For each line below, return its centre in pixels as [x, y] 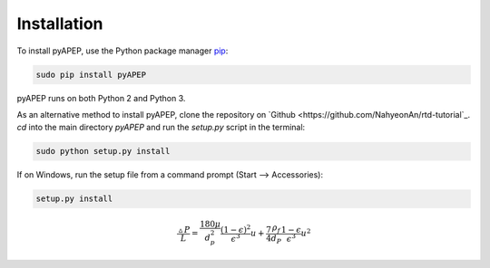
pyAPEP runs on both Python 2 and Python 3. [101, 98]
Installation [60, 24]
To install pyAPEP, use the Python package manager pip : [122, 51]
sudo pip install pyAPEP [91, 74]
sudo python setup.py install [103, 151]
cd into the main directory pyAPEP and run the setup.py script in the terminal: [161, 128]
